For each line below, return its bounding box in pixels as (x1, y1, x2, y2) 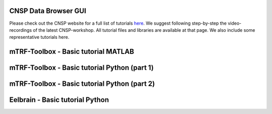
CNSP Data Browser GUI (9, 7, 87, 15)
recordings (9, 27, 32, 33)
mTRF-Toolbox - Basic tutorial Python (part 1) (9, 64, 154, 72)
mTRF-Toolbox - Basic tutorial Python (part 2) (9, 80, 155, 88)
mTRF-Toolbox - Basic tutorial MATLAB (9, 47, 134, 56)
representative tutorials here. (9, 34, 70, 40)
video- (227, 20, 242, 26)
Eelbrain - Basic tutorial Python (9, 96, 109, 104)
